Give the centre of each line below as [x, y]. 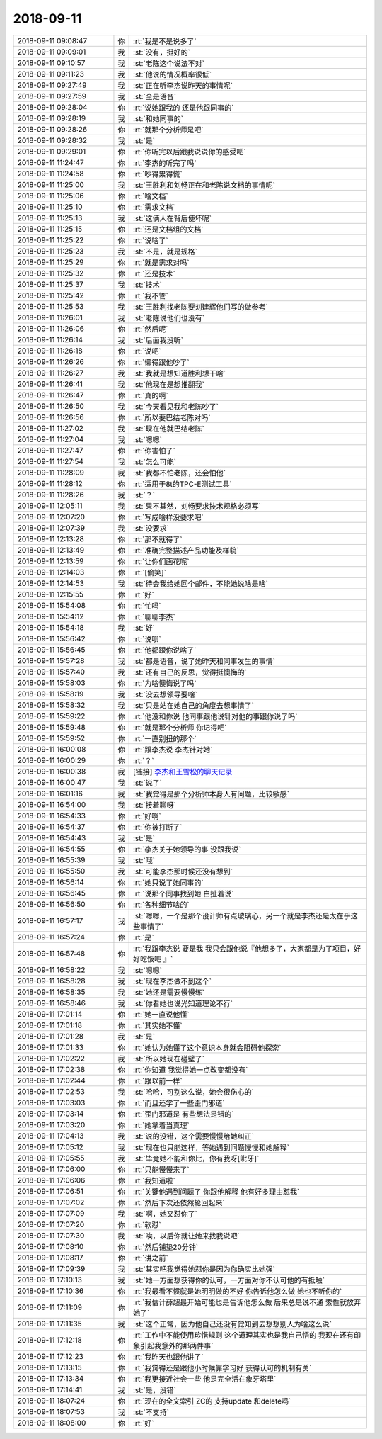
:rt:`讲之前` [151, 1258]
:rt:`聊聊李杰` [155, 616]
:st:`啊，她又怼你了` [166, 1214]
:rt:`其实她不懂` [158, 1025]
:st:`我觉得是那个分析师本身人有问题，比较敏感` [212, 794]
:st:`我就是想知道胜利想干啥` [180, 373]
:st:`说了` [148, 783]
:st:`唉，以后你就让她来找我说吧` [187, 1236]
